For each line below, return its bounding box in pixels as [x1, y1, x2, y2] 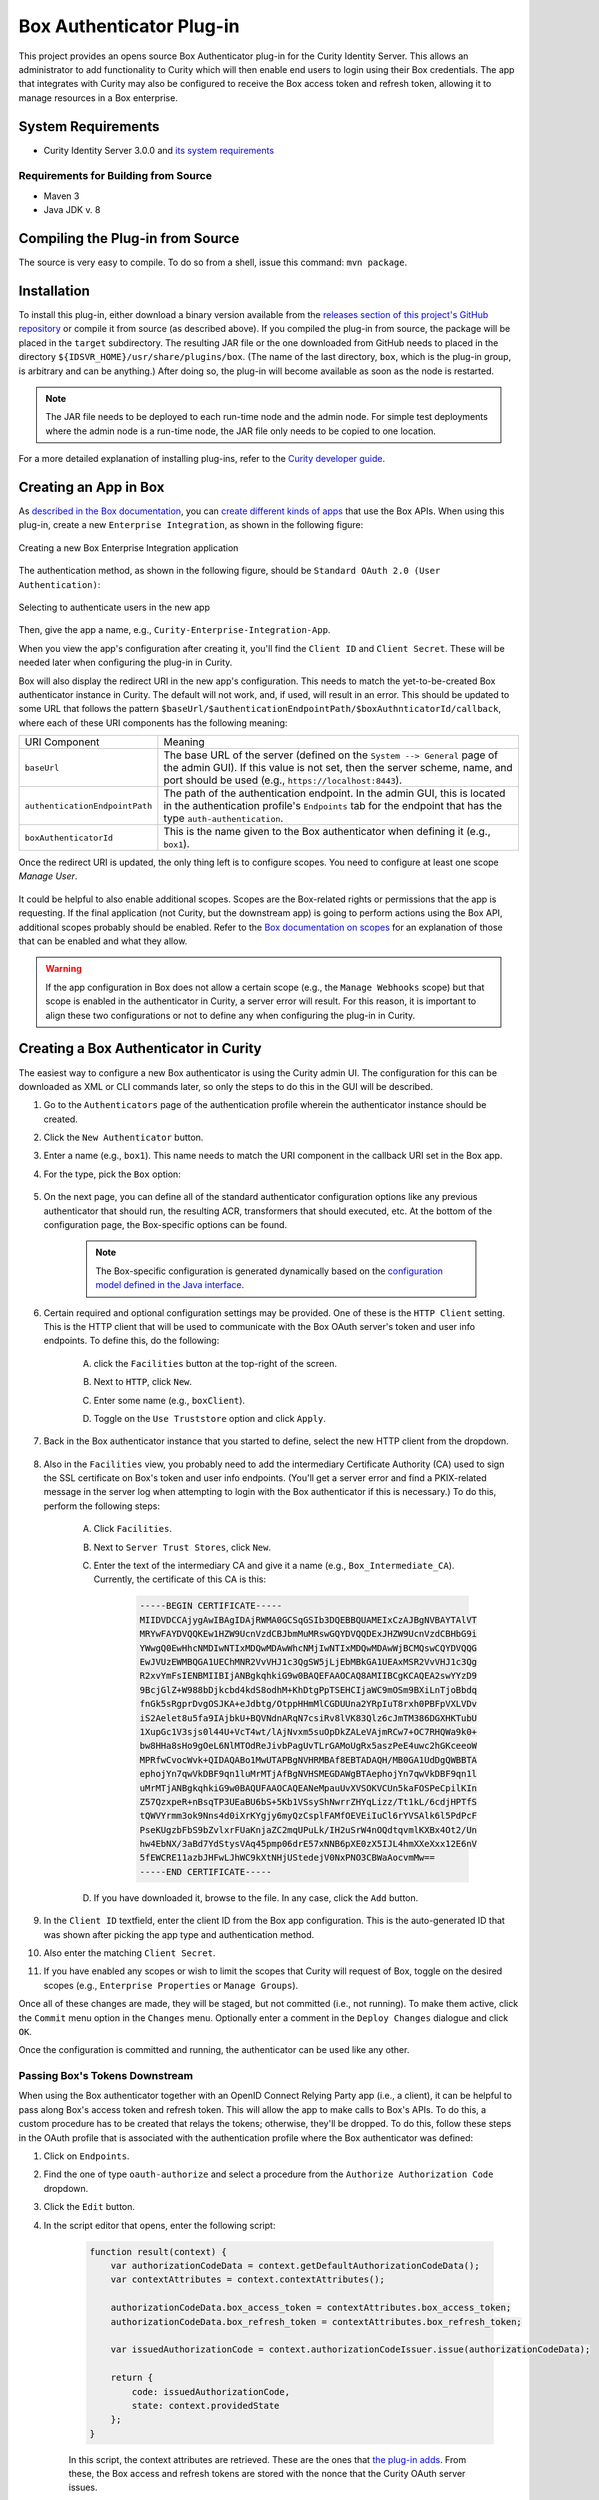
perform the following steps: [43, 1500, 160, 1512]
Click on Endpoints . [43, 2150, 130, 2162]
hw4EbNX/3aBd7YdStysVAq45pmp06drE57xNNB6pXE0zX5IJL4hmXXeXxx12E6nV [139, 1838, 478, 1850]
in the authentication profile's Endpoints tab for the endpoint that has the [163, 799, 503, 813]
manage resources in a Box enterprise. [18, 91, 179, 104]
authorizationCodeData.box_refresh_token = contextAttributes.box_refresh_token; [110, 2316, 522, 2327]
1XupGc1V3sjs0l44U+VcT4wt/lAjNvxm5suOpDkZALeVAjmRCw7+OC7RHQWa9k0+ [139, 1726, 478, 1737]
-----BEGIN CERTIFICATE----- [139, 1600, 283, 1612]
